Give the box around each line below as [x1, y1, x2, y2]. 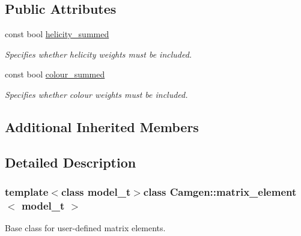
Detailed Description [5, 153, 136, 171]
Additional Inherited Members [5, 117, 199, 136]
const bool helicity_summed [5, 28, 109, 40]
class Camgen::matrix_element [143, 184, 297, 199]
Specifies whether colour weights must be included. [5, 88, 188, 100]
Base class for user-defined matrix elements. [5, 222, 166, 234]
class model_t [61, 184, 131, 199]
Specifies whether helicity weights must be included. [5, 47, 192, 60]
